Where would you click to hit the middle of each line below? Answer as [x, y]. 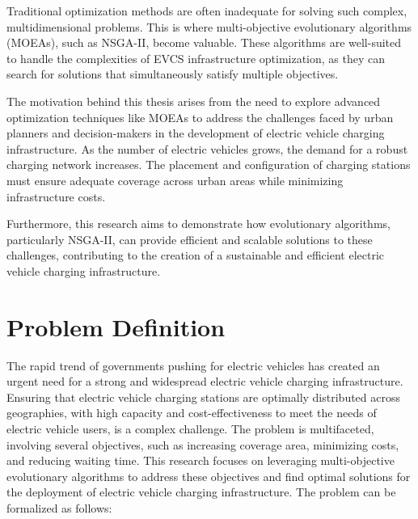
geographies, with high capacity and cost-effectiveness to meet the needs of [192, 413]
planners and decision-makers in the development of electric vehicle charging [196, 133]
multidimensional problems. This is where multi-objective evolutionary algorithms [209, 26]
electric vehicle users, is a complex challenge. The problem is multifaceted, [190, 428]
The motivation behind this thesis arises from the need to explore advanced [194, 101]
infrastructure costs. [56, 196]
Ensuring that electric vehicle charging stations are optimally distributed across [204, 397]
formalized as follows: [59, 507]
